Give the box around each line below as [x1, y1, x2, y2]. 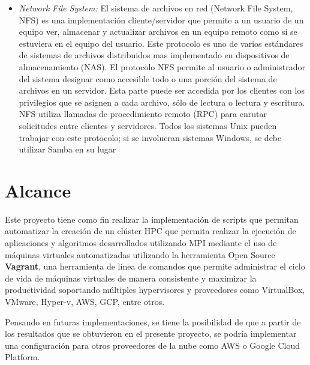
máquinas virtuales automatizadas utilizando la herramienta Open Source [5, 248, 275, 261]
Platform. [5, 351, 40, 363]
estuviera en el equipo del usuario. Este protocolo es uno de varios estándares [19, 37, 303, 49]
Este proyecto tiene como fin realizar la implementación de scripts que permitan [5, 213, 299, 225]
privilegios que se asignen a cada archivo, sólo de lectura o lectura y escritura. [19, 95, 305, 108]
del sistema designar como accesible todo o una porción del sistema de [19, 72, 277, 85]
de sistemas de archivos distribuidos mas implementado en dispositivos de [19, 49, 290, 61]
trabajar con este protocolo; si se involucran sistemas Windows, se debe [19, 131, 282, 143]
